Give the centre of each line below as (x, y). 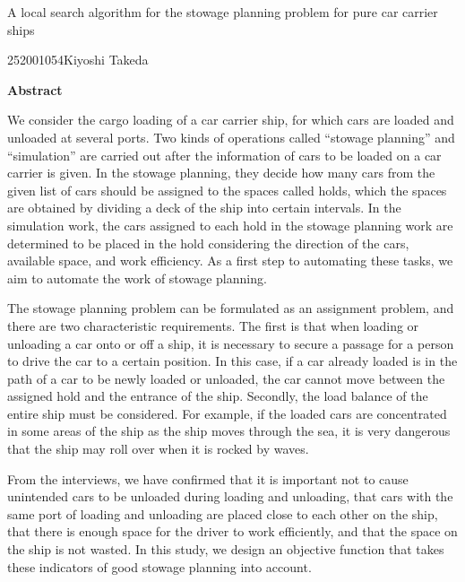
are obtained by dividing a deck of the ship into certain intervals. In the (204, 208)
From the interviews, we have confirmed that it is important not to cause (208, 478)
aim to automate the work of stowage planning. (137, 278)
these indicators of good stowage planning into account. (159, 566)
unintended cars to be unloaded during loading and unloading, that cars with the (230, 496)
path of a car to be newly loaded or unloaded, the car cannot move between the (226, 378)
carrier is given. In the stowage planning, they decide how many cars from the (221, 173)
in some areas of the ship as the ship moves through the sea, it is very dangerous (229, 431)
